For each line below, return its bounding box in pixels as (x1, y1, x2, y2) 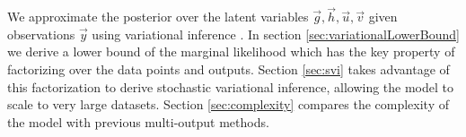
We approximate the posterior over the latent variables (7, 7, 309, 26)
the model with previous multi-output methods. (7, 112, 269, 131)
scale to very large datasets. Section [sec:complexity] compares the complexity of (7, 95, 449, 114)
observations (7, 24, 75, 43)
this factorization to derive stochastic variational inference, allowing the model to (7, 77, 453, 96)
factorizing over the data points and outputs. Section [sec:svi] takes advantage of (7, 60, 450, 78)
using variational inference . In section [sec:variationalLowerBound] (92, 24, 460, 43)
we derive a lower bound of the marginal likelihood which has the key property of (7, 42, 455, 61)
